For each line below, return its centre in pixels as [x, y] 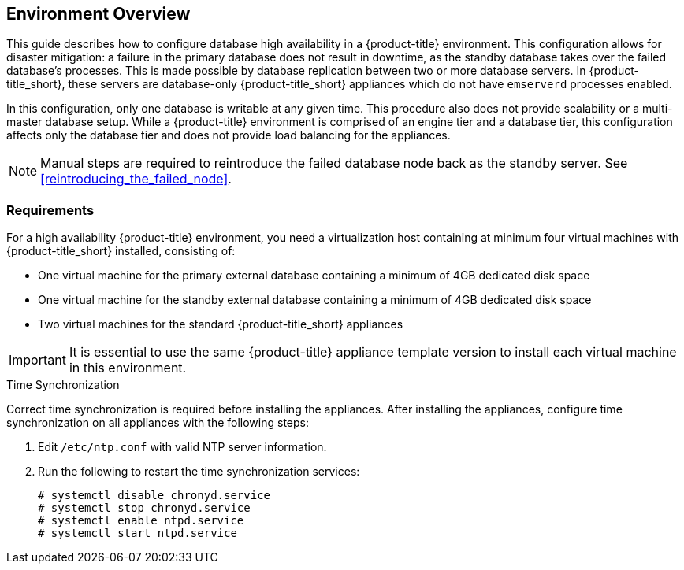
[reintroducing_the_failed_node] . [136, 179]
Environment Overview [99, 14]
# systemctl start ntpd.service [138, 533]
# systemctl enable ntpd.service [141, 521]
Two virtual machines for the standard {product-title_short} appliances [221, 324]
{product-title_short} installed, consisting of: [121, 251]
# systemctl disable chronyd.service [154, 496]
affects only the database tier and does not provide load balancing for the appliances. [229, 135]
